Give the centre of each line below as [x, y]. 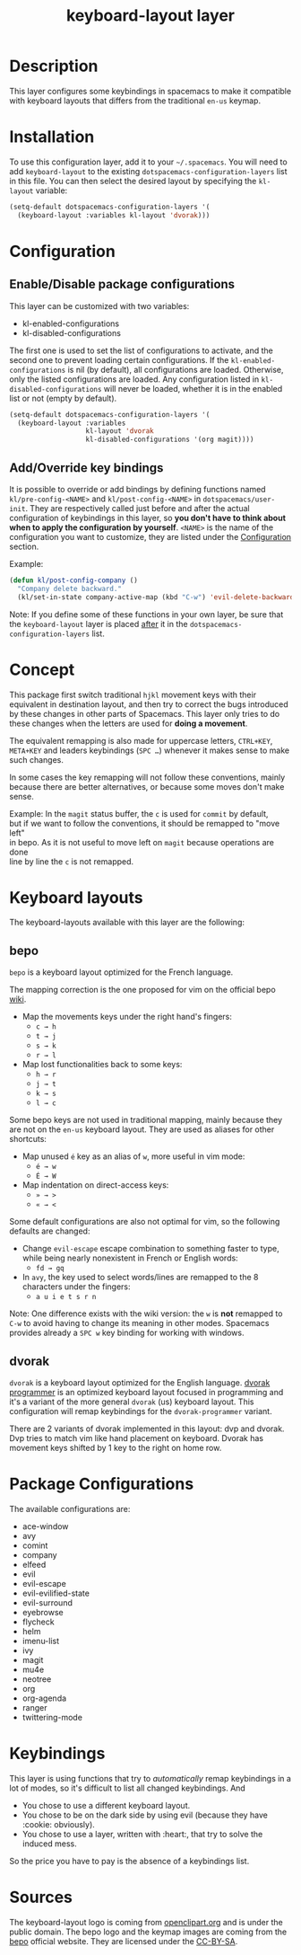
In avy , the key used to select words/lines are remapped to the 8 [140, 1278]
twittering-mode [52, 1717]
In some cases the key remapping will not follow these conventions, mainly [147, 777]
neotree [37, 1679]
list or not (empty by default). [63, 398]
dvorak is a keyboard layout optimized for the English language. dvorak [140, 1383]
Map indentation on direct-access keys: [95, 1185]
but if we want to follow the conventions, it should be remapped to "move [145, 823]
